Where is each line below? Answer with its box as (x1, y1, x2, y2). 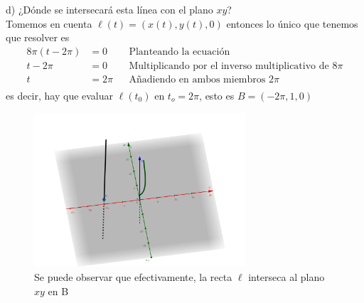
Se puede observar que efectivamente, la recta (34, 270, 232, 285)
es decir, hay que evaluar (6, 87, 114, 102)
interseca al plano (248, 270, 325, 285)
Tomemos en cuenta (6, 16, 92, 31)
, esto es (199, 87, 235, 102)
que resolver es (6, 30, 70, 45)
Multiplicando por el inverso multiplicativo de (129, 60, 329, 71)
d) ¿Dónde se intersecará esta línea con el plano (6, 2, 213, 16)
